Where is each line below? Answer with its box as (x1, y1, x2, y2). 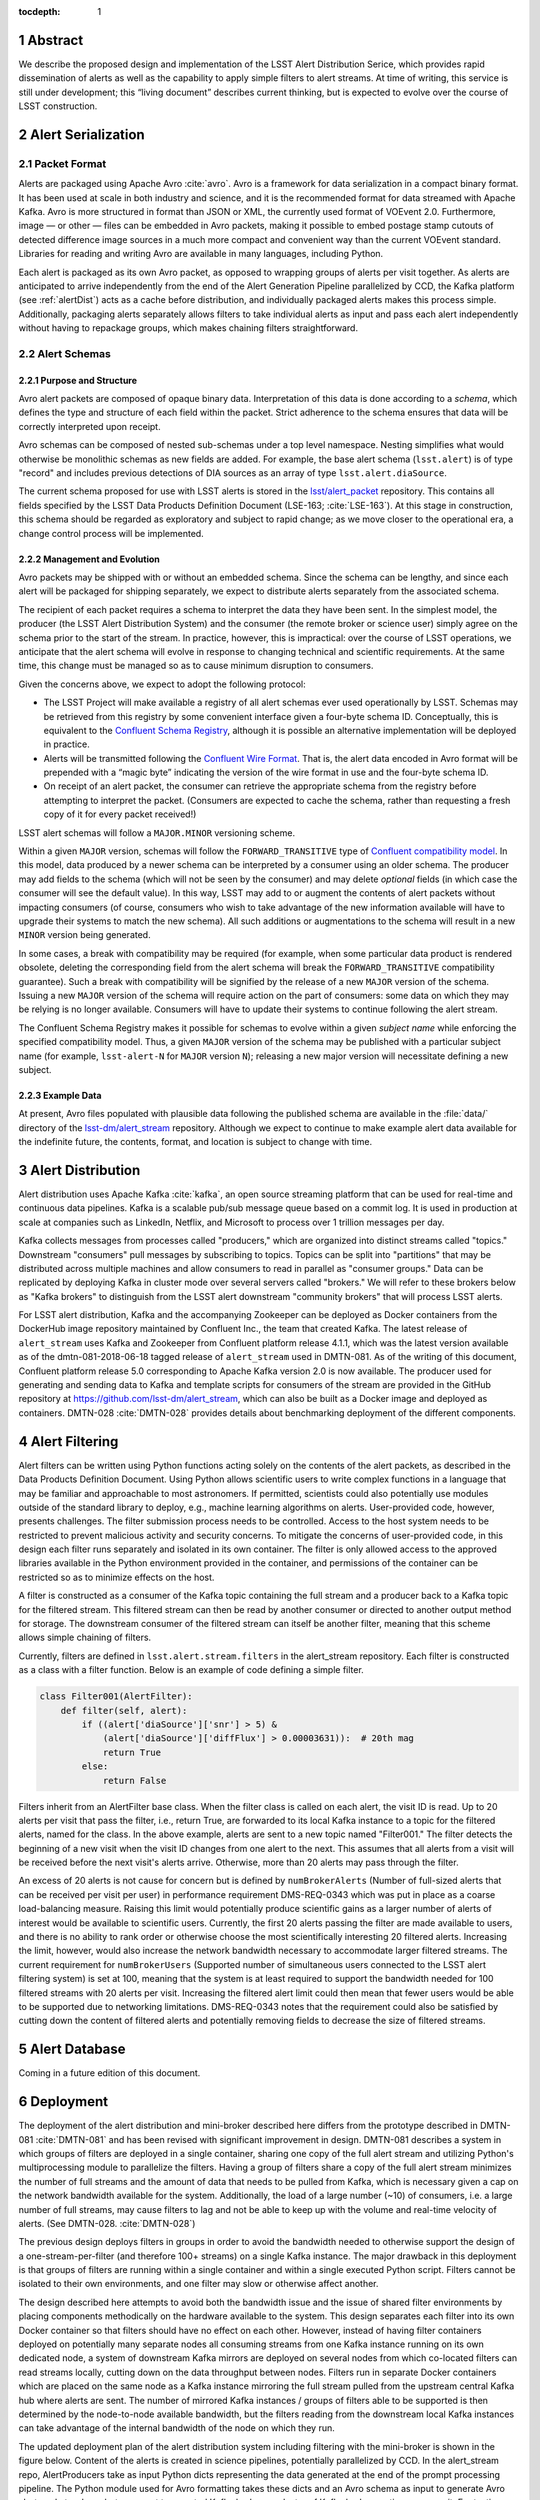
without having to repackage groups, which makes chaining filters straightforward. (18, 322, 359, 334)
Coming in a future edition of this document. (18, 2067, 201, 2079)
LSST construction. (18, 100, 98, 112)
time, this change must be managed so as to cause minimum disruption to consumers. (18, 660, 374, 672)
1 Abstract (18, 31, 84, 49)
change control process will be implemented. (18, 527, 204, 539)
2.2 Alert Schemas (18, 346, 112, 360)
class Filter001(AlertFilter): (39, 1691, 194, 1702)
